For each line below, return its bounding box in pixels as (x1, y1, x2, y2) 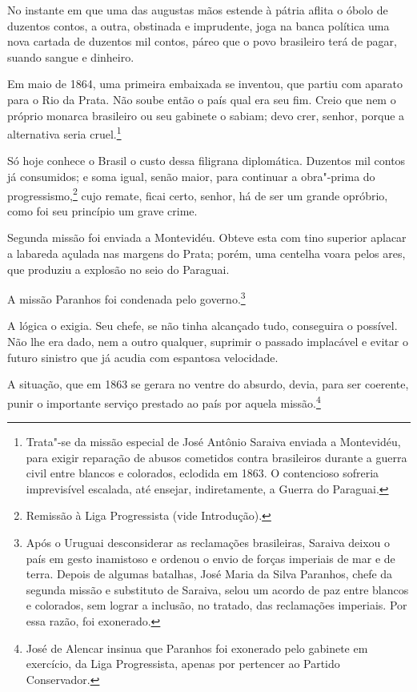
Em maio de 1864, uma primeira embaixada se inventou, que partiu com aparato (7, 75, 403, 92)
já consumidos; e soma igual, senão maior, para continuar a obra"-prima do (7, 168, 375, 184)
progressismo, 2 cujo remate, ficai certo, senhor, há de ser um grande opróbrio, (7, 184, 388, 203)
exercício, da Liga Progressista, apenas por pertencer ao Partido (26, 655, 340, 672)
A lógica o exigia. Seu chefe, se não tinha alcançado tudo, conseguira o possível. (7, 317, 398, 334)
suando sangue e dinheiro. (7, 48, 134, 65)
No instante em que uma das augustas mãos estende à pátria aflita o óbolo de (7, 2, 388, 18)
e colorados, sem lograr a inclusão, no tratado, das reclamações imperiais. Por (26, 597, 407, 614)
